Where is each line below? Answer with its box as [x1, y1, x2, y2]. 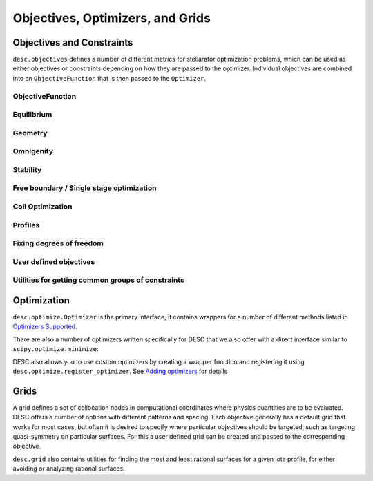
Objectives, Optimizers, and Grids [12, 10, 211, 26]
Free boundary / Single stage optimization [12, 183, 157, 193]
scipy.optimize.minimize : [12, 345, 99, 353]
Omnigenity [12, 147, 54, 156]
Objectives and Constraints [12, 37, 133, 48]
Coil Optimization [12, 201, 73, 211]
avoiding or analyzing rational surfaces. [12, 464, 126, 473]
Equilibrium [12, 110, 52, 120]
